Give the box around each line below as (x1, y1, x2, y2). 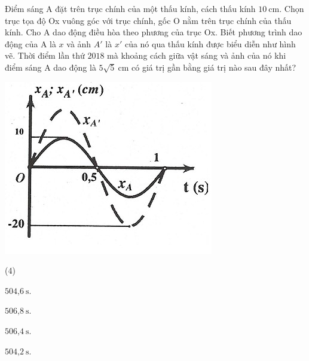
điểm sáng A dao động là (5, 60, 96, 73)
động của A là (5, 37, 56, 50)
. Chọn (279, 2, 304, 14)
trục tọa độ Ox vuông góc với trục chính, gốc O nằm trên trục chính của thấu (5, 14, 292, 26)
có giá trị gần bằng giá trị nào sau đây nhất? (131, 60, 296, 73)
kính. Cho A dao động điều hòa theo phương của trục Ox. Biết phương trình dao (5, 26, 302, 38)
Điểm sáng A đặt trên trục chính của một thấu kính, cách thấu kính (5, 2, 256, 14)
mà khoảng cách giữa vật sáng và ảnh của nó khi (107, 49, 286, 62)
